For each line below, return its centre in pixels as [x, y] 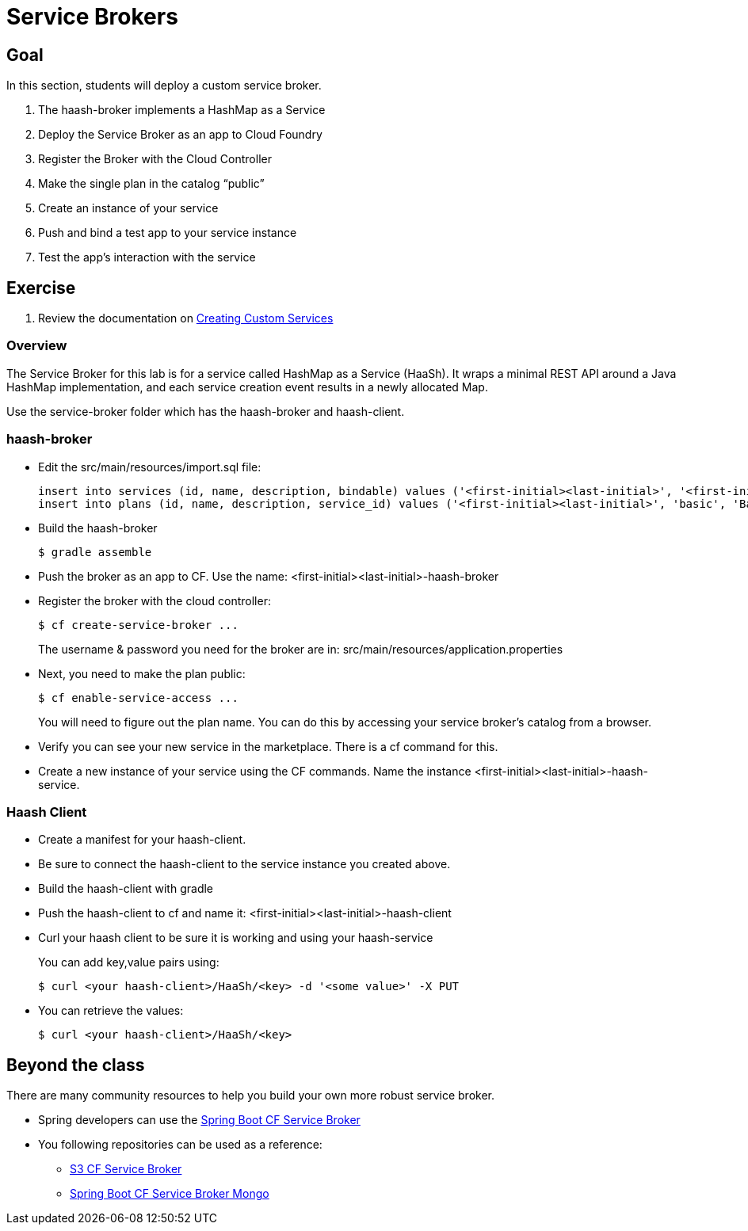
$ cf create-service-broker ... [138, 625]
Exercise [41, 288]
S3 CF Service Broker [126, 1169]
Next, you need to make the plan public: [142, 673]
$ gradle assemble [95, 552]
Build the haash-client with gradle [126, 889]
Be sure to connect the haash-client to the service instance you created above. [244, 864]
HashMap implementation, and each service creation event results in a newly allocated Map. [247, 387]
